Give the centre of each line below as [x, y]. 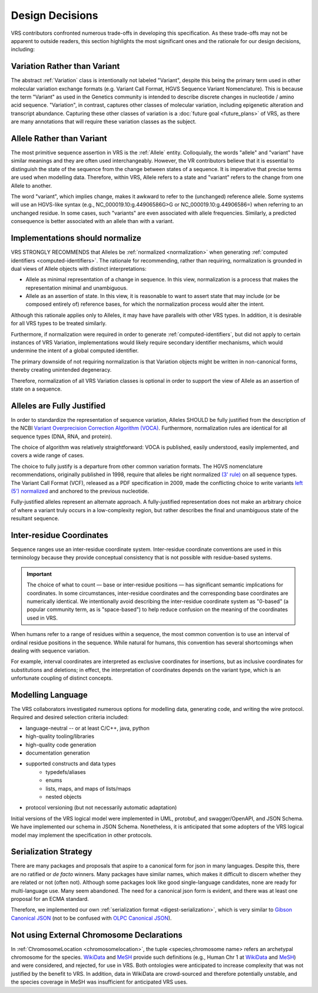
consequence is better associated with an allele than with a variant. [92, 221]
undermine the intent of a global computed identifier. [75, 350]
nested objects [64, 797]
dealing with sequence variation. [50, 651]
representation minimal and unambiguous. [77, 288]
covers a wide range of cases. [48, 455]
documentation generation [58, 753]
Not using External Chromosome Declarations [97, 935]
